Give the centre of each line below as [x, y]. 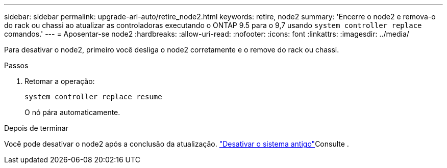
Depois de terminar [36, 128]
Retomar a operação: [60, 81]
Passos [16, 65]
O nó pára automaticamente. [72, 112]
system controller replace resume [93, 97]
